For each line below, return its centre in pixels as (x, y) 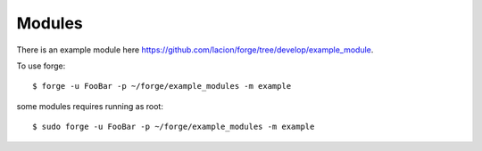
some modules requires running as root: (90, 106)
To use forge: (41, 66)
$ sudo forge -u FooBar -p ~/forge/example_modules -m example (174, 127)
